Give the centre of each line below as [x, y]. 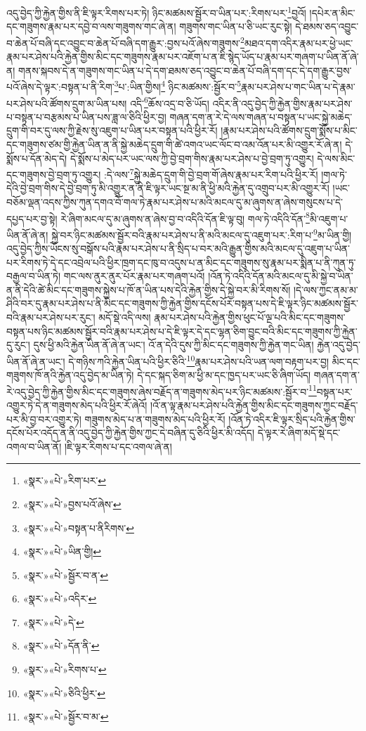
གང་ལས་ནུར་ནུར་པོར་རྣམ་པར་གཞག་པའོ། [134, 276]
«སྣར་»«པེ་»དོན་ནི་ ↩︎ [61, 646]
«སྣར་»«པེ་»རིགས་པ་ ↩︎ [65, 669]
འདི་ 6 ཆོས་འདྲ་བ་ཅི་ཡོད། [170, 102]
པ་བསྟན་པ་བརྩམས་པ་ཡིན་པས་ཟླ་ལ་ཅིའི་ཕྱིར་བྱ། [86, 116]
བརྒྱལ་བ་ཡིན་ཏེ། [34, 276]
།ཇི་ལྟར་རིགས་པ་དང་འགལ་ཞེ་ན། [118, 446]
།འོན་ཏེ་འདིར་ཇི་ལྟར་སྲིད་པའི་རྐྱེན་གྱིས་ [292, 419]
